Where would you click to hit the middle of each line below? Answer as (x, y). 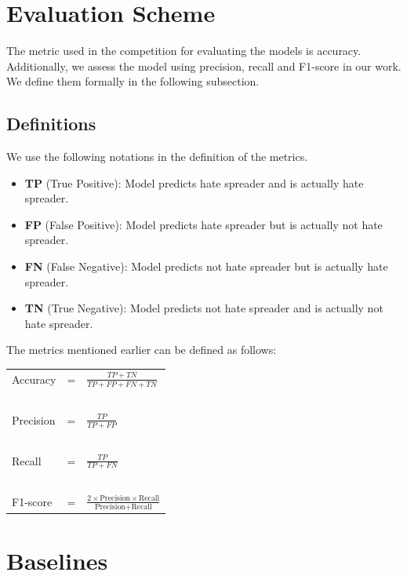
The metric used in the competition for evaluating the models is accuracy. (184, 51)
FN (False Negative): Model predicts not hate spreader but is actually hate (206, 266)
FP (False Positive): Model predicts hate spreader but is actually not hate (203, 224)
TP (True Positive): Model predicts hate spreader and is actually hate (194, 182)
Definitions (51, 124)
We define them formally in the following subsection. (133, 81)
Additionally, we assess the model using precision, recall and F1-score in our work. (204, 66)
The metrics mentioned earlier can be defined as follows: (142, 350)
